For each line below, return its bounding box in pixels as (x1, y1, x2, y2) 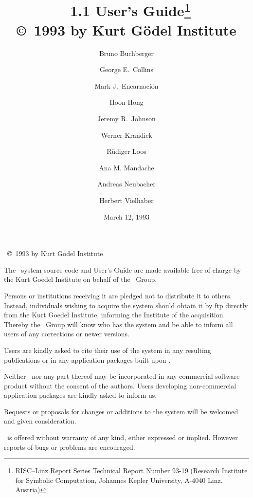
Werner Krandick (101, 129, 152, 140)
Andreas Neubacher (97, 179, 156, 189)
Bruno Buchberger (99, 48, 154, 58)
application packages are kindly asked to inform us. (4, 390, 157, 400)
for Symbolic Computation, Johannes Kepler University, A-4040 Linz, (15, 475, 223, 485)
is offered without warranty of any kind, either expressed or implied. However (7, 432, 238, 443)
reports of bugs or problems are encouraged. (4, 442, 135, 452)
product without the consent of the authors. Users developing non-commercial (4, 380, 236, 390)
